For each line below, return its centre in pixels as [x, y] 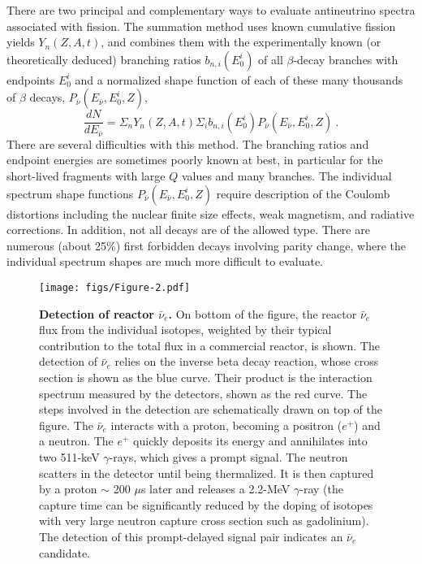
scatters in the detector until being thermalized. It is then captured [207, 473]
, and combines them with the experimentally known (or [241, 42]
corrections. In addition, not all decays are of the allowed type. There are [188, 230]
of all [271, 59]
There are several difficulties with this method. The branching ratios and [188, 143]
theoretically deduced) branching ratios [104, 59]
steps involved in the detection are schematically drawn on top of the [211, 409]
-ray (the [321, 489]
